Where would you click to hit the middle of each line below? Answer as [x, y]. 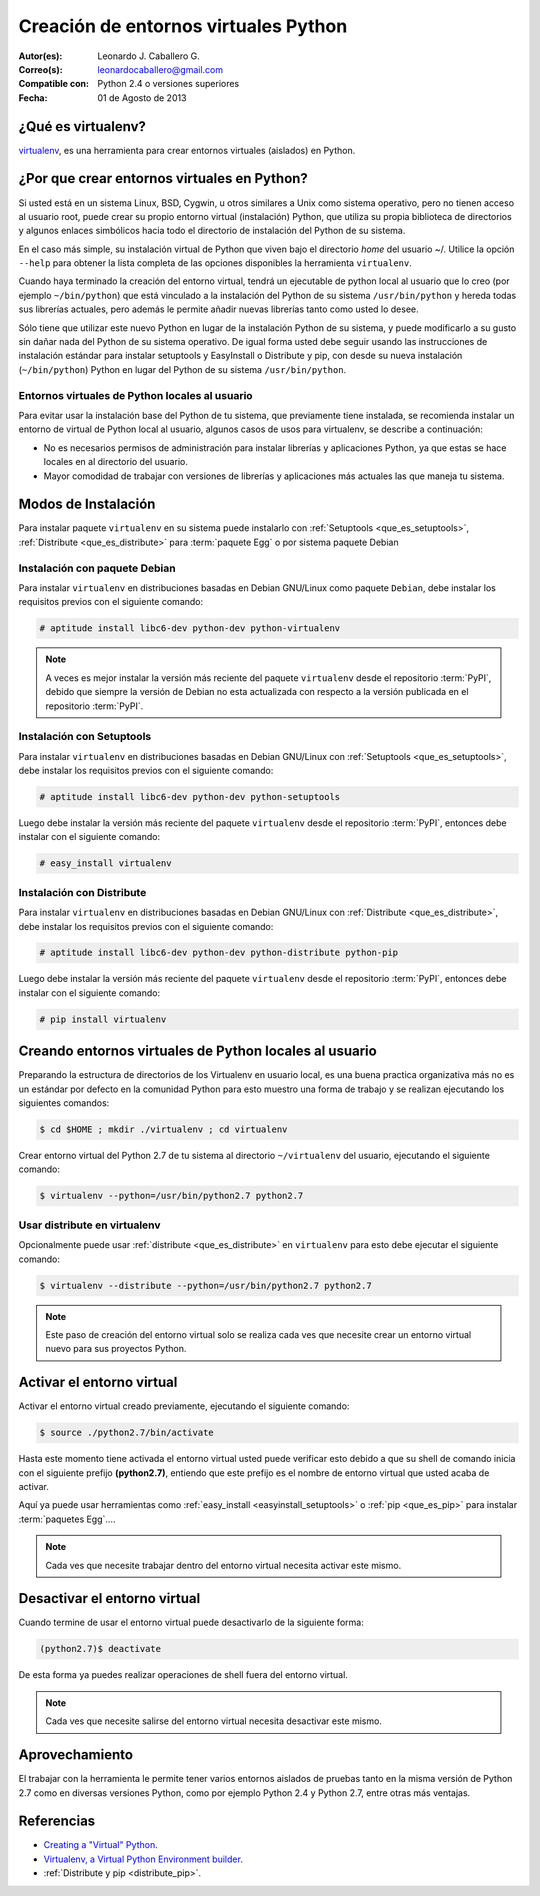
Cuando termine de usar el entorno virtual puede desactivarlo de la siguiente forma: [191, 1622]
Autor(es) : [40, 56]
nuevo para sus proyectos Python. [116, 1349]
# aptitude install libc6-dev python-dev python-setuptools [190, 797]
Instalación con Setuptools [85, 737]
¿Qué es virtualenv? [82, 126]
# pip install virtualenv [103, 1019]
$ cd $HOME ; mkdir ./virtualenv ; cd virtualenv [163, 1129]
